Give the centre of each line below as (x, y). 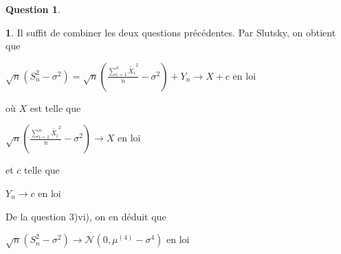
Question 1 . (33, 9)
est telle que (55, 107)
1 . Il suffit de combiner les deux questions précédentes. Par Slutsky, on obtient (171, 32)
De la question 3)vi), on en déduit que (86, 216)
